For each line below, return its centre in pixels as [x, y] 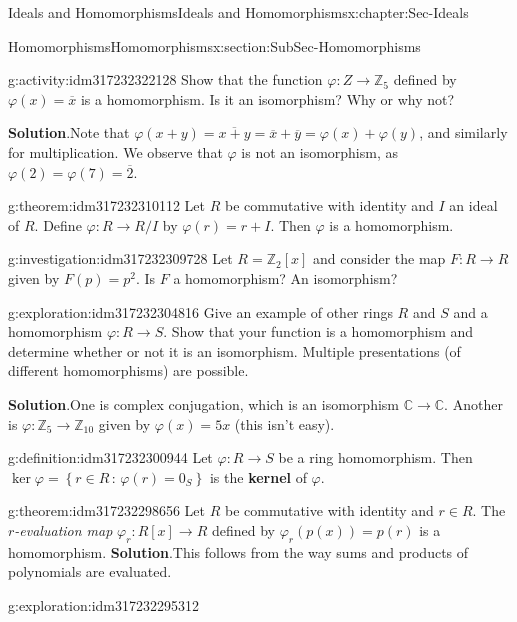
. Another [473, 403]
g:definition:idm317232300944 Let [110, 457]
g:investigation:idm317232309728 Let [120, 258]
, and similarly [463, 132]
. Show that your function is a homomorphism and [318, 331]
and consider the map [379, 258]
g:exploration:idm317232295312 [104, 604]
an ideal [473, 205]
